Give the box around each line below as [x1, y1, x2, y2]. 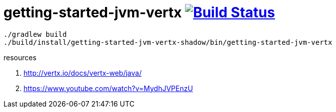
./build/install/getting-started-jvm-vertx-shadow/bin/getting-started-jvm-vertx [3, 38, 332, 46]
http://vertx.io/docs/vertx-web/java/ [23, 68, 142, 77]
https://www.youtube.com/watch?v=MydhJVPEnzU [23, 84, 193, 93]
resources [3, 53, 36, 62]
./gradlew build [3, 30, 67, 38]
